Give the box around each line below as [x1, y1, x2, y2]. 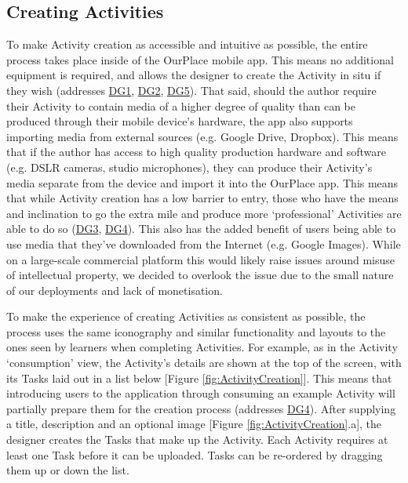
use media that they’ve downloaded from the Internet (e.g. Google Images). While [6, 235, 401, 252]
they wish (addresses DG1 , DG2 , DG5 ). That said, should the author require [6, 82, 377, 98]
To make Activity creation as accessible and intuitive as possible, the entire [6, 36, 368, 53]
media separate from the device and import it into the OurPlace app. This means [6, 174, 399, 191]
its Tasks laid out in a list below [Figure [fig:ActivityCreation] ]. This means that [6, 369, 392, 386]
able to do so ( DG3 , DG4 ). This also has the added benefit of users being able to [6, 220, 396, 237]
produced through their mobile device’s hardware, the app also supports [6, 113, 353, 129]
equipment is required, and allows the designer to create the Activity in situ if [6, 67, 381, 83]
